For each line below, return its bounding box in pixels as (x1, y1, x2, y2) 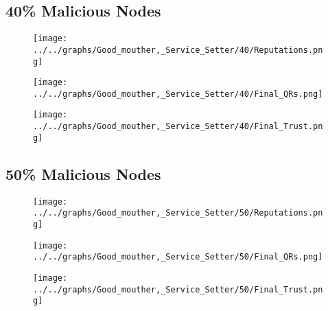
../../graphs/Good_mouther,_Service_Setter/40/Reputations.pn (33, 45, 323, 55)
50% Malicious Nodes (5, 163, 161, 184)
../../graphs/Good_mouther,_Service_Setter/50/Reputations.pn (33, 208, 323, 218)
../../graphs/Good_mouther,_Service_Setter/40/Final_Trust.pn (33, 122, 323, 132)
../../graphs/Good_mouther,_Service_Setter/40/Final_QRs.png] (33, 89, 323, 99)
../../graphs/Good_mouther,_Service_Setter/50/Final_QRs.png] (33, 252, 323, 262)
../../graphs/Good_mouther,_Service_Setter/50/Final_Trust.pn (33, 284, 323, 295)
